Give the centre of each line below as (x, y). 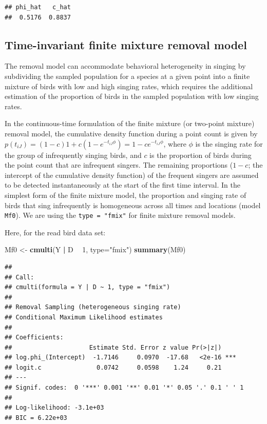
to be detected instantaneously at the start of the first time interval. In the (122, 185)
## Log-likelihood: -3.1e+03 (54, 408)
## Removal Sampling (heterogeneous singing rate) (93, 307)
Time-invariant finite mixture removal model (126, 44)
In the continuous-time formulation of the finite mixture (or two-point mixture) (130, 123)
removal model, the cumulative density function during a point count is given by (131, 133)
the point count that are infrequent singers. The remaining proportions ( (119, 165)
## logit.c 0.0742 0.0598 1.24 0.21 (113, 367)
